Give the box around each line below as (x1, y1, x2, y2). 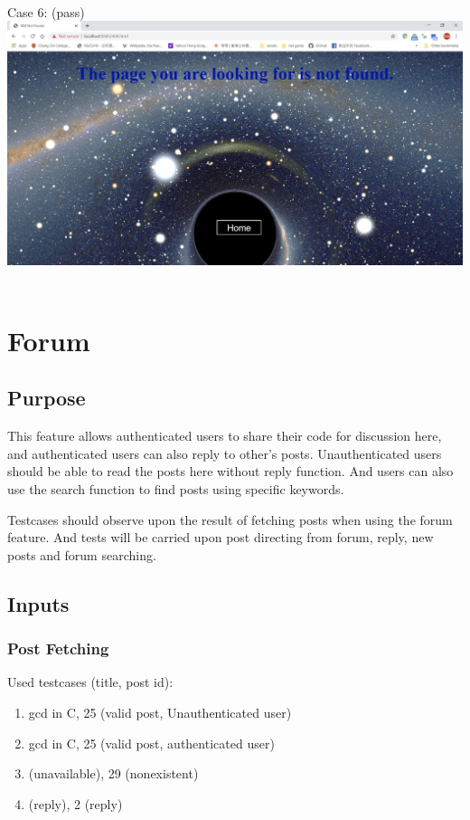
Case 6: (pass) (7, 2, 85, 21)
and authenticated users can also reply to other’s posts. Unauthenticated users (7, 443, 442, 462)
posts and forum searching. (7, 545, 156, 564)
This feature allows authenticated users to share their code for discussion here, (7, 426, 442, 445)
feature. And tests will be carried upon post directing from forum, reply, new (7, 528, 434, 547)
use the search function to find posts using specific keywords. (7, 479, 344, 498)
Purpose (7, 384, 86, 412)
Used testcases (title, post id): (7, 672, 174, 691)
